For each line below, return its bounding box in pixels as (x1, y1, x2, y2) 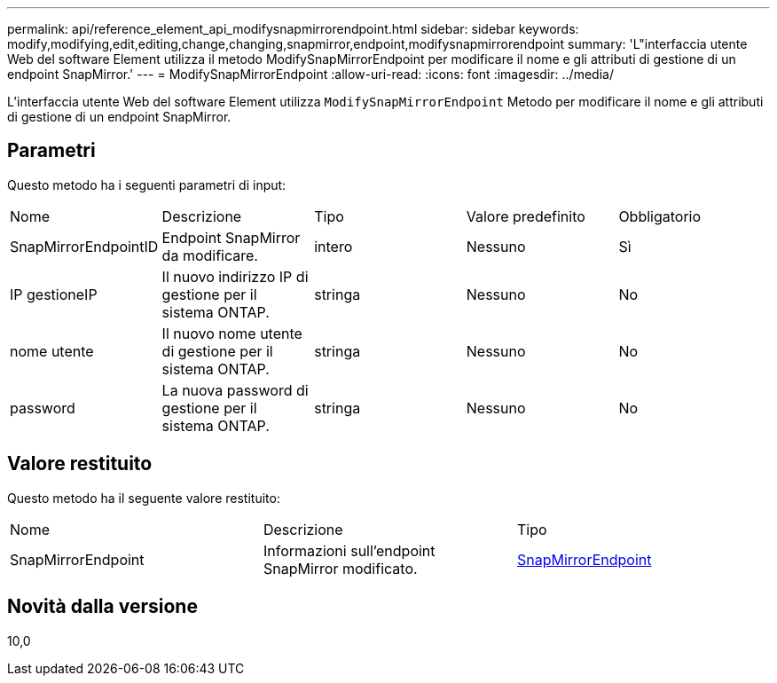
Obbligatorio (618, 207, 702, 225)
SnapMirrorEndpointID (10, 237, 159, 255)
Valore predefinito (466, 207, 585, 225)
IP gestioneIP (10, 285, 98, 303)
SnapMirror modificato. (263, 559, 418, 577)
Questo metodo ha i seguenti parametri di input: (7, 177, 286, 192)
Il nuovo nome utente (161, 324, 302, 342)
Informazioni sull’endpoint (263, 541, 436, 560)
